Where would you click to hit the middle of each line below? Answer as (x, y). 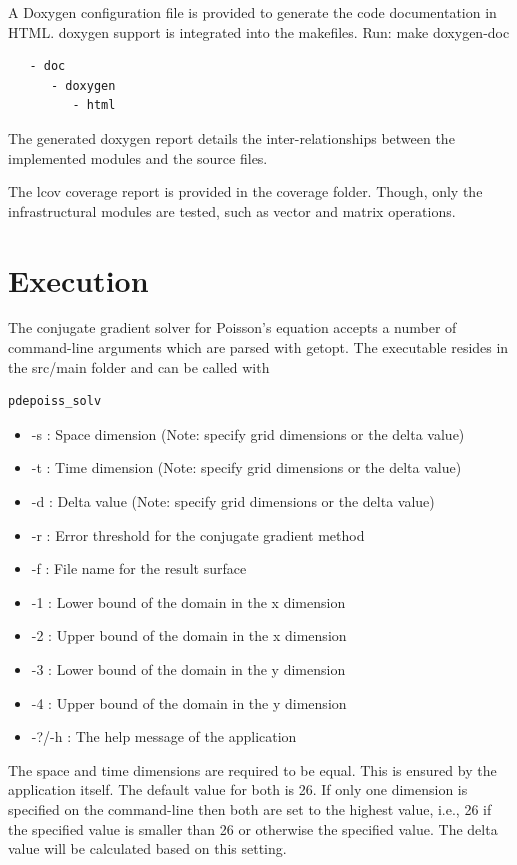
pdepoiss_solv (55, 401)
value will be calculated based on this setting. (147, 848)
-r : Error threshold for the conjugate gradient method (198, 534)
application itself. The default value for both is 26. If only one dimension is (238, 789)
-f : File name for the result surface (139, 568)
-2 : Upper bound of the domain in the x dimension (189, 635)
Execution (78, 279)
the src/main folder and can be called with (139, 366)
